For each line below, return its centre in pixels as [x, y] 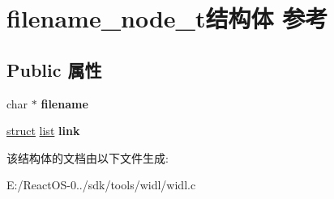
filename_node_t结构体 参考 [167, 18]
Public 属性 [54, 69]
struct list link [43, 131]
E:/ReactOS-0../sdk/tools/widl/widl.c [101, 185]
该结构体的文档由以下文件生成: [88, 157]
